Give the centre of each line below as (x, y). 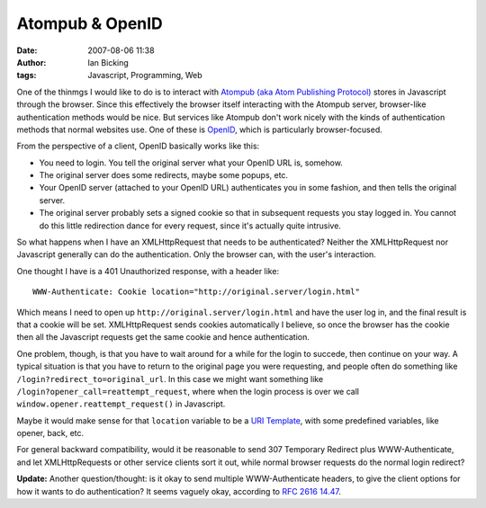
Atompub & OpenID (90, 23)
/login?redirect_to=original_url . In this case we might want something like (170, 379)
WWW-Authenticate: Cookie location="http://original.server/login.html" (196, 292)
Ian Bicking (108, 62)
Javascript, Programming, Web (145, 76)
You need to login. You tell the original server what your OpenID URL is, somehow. (191, 163)
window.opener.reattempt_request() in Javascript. (121, 404)
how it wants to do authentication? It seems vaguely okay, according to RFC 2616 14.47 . (179, 491)
